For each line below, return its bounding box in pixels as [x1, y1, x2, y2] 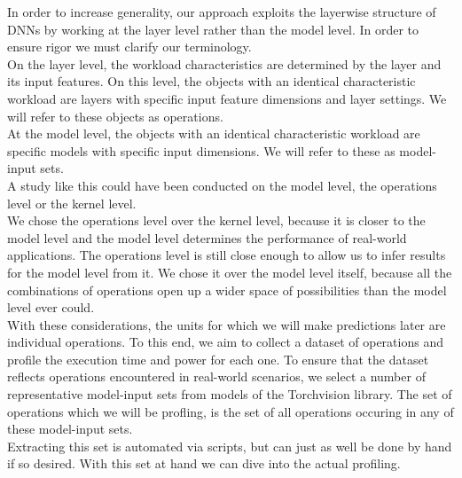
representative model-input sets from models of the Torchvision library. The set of [7, 385, 452, 404]
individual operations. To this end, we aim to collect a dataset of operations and [7, 333, 443, 351]
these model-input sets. [7, 419, 133, 438]
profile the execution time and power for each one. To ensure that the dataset [7, 349, 429, 368]
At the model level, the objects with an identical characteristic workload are [7, 124, 420, 143]
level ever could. [7, 298, 95, 317]
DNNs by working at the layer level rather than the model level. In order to [7, 20, 419, 38]
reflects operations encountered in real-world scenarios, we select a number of [7, 367, 426, 386]
